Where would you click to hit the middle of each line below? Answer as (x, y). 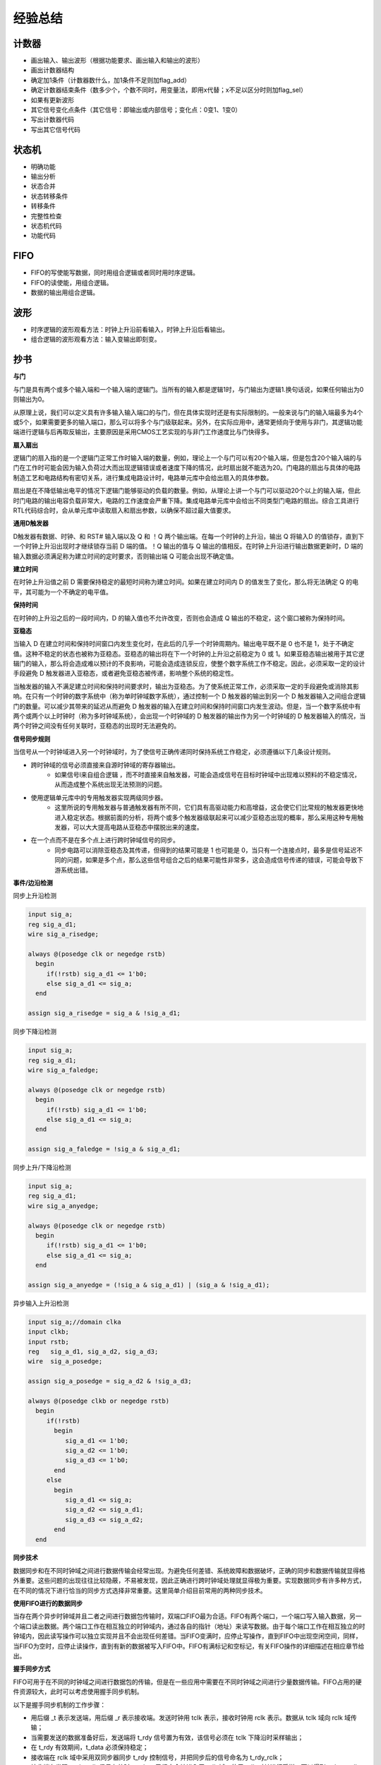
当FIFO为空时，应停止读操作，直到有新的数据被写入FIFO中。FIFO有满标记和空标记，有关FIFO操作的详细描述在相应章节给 (189, 1646)
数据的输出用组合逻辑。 (65, 292)
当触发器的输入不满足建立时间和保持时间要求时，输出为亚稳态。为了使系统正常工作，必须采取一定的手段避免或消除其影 (186, 686)
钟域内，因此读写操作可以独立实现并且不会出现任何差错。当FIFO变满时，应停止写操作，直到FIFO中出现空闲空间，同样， (187, 1636)
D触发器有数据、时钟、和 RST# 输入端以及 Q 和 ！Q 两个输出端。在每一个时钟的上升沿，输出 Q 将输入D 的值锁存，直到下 (189, 536)
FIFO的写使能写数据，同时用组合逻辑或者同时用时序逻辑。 (115, 273)
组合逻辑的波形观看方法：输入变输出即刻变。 (96, 340)
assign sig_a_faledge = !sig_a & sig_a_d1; (104, 1149)
